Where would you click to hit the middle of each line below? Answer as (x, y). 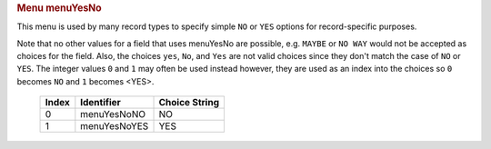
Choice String (189, 103)
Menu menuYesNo (59, 8)
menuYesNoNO (113, 114)
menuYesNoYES (115, 126)
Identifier (101, 103)
